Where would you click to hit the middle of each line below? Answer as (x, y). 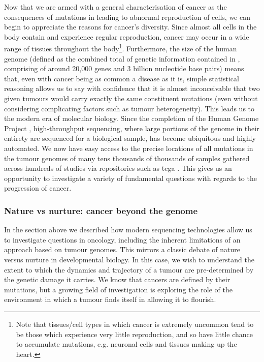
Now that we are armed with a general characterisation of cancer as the (115, 7)
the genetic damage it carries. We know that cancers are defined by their (117, 279)
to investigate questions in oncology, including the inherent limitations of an (122, 239)
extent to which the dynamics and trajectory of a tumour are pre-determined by (129, 269)
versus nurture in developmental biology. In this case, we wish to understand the (129, 259)
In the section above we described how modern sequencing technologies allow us (128, 230)
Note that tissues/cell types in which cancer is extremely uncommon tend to (135, 324)
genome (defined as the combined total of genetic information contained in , (122, 58)
